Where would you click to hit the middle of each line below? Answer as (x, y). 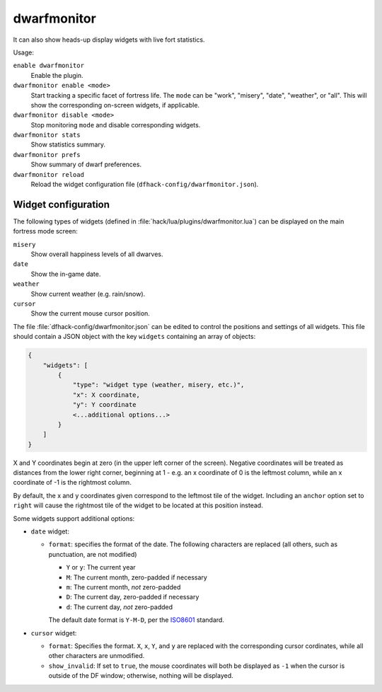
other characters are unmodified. (97, 656)
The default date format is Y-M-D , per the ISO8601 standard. (136, 620)
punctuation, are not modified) (93, 554)
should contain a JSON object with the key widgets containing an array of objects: (134, 337)
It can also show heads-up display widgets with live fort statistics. (109, 40)
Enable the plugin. (57, 75)
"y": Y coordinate (105, 405)
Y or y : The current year (101, 567)
